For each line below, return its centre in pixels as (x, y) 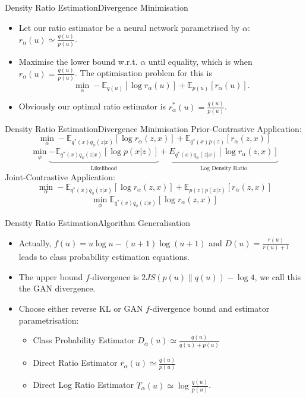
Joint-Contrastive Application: (60, 177)
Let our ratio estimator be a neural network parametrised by (129, 27)
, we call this (278, 276)
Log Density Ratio (224, 168)
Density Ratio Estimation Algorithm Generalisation (98, 222)
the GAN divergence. (57, 288)
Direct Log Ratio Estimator (83, 385)
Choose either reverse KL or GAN (81, 308)
